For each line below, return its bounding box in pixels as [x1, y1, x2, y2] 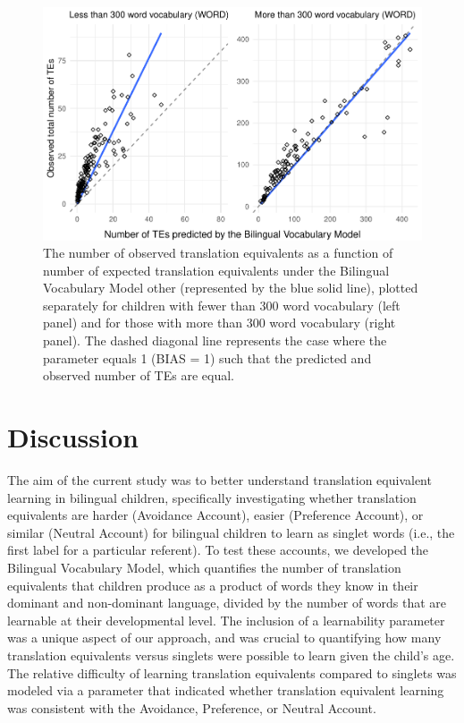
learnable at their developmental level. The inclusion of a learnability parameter [7, 610, 445, 629]
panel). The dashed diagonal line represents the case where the [43, 331, 387, 350]
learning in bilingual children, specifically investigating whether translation [7, 488, 417, 506]
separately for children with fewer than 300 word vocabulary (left [43, 295, 401, 314]
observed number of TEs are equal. [43, 366, 234, 385]
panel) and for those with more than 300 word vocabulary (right [43, 313, 396, 332]
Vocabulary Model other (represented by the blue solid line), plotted [43, 278, 418, 297]
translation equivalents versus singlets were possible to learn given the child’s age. [7, 645, 455, 664]
